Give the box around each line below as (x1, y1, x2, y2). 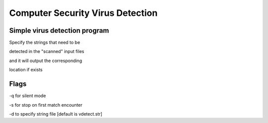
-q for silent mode (9, 93, 46, 99)
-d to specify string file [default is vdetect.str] (9, 111, 103, 117)
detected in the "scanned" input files (9, 49, 84, 55)
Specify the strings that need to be (9, 40, 80, 46)
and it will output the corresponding (9, 58, 82, 63)
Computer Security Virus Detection (9, 7, 158, 18)
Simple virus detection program (9, 26, 109, 35)
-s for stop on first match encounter (9, 102, 83, 108)
